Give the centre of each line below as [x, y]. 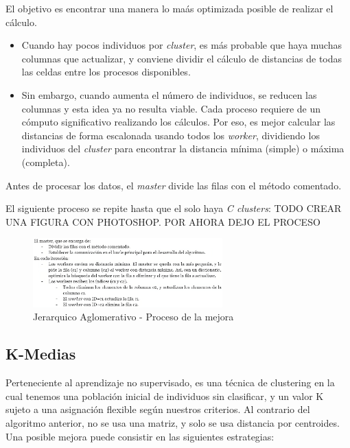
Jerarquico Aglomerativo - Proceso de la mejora [133, 317]
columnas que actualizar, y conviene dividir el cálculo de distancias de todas [182, 58]
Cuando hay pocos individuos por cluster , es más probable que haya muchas [182, 45]
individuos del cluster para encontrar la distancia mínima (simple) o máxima [183, 149]
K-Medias [41, 354]
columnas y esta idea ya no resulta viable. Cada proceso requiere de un [171, 108]
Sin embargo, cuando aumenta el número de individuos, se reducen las [169, 94]
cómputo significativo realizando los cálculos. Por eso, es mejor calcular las [178, 122]
